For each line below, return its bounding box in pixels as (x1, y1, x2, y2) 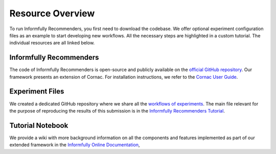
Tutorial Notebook (9, 121, 68, 130)
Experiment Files (9, 87, 64, 96)
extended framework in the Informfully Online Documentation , (9, 142, 140, 148)
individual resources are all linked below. (9, 40, 95, 46)
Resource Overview (9, 8, 95, 19)
